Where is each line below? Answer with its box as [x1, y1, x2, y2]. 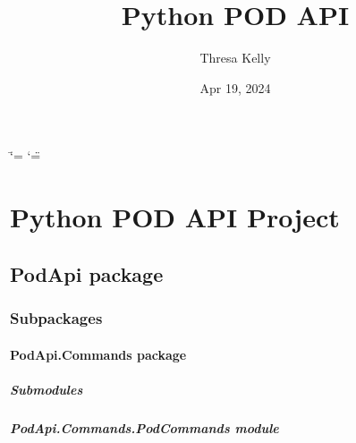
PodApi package [10, 260, 164, 287]
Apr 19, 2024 [199, 78, 271, 97]
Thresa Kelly [199, 48, 271, 67]
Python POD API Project [10, 199, 340, 235]
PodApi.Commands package [10, 345, 187, 363]
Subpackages [10, 306, 103, 328]
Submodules [10, 379, 83, 398]
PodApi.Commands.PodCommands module [10, 418, 279, 437]
